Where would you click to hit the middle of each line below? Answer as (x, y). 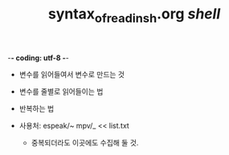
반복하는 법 (37, 108)
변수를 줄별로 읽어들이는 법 (61, 91)
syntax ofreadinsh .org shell (134, 15)
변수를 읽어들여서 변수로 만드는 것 (72, 74)
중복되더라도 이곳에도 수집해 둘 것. (85, 142)
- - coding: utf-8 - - (38, 58)
